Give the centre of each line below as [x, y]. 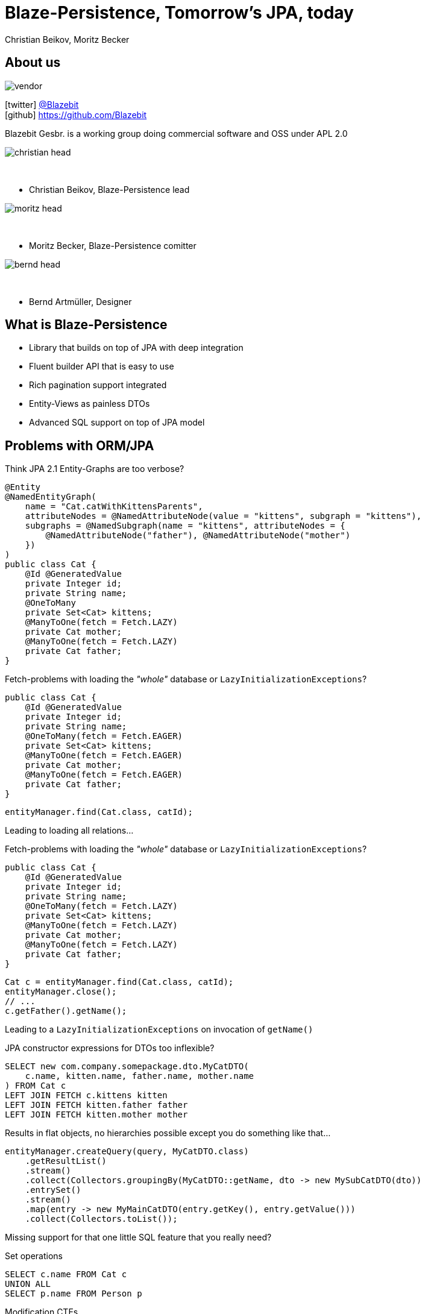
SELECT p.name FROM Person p [74, 1294]
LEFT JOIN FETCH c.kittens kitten [86, 1096]
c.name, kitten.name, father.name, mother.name [140, 1076]
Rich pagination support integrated [98, 385]
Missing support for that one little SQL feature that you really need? [138, 1237]
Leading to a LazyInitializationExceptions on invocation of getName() [159, 1030]
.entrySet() [53, 1190]
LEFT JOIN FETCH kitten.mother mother [96, 1115]
